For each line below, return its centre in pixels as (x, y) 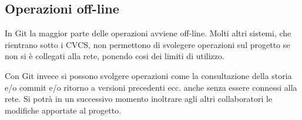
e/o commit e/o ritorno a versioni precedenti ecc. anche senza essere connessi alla (151, 87)
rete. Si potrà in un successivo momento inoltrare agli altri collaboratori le (139, 99)
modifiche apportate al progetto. (63, 110)
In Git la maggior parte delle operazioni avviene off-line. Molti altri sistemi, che (148, 33)
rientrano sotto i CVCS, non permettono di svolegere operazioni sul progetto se (147, 44)
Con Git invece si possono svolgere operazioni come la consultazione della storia (148, 75)
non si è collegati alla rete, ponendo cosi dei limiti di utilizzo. (115, 56)
